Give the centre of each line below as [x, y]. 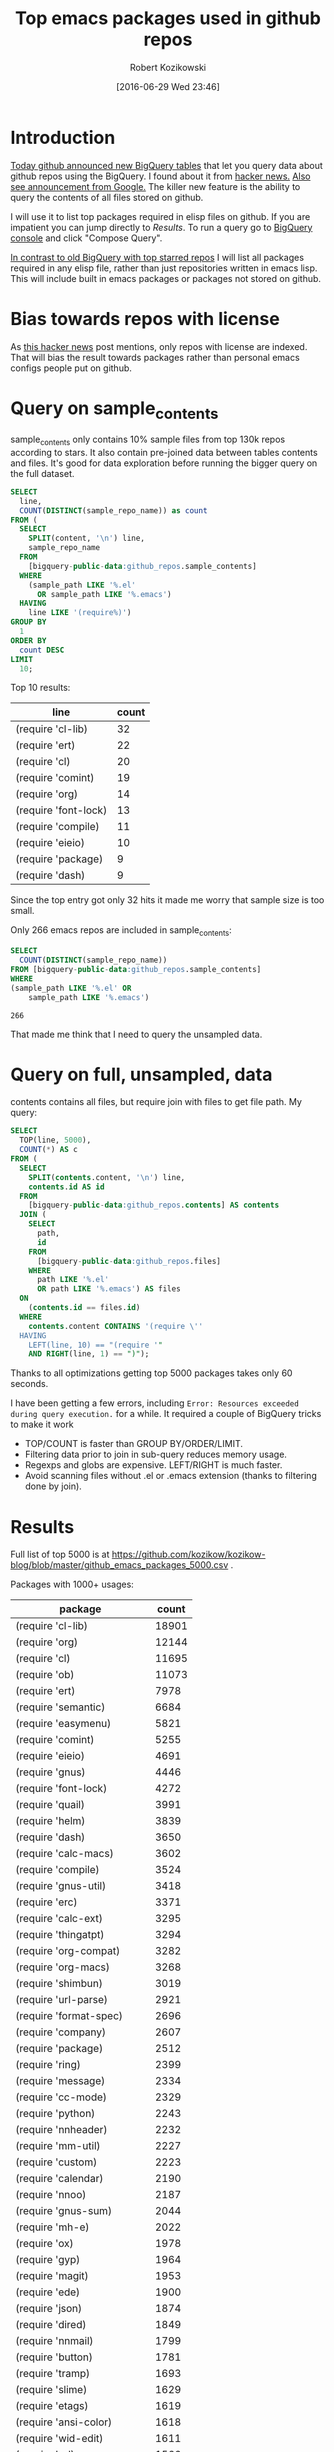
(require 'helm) [50, 1821]
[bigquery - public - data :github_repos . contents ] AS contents [154, 1205]
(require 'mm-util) [58, 2146]
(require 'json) [49, 2309]
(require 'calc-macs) [64, 1854]
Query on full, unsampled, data [141, 1074]
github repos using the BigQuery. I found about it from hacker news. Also [160, 176]
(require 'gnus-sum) [64, 2211]
